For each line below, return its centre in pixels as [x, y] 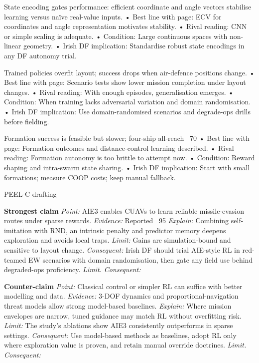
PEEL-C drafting [30, 194]
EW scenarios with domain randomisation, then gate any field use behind [140, 259]
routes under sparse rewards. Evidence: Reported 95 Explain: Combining [117, 220]
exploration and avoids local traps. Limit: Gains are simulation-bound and [118, 240]
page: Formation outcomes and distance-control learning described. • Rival [119, 148]
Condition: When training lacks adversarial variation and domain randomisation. [128, 102]
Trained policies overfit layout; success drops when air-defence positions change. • [129, 72]
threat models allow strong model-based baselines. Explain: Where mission [118, 306]
